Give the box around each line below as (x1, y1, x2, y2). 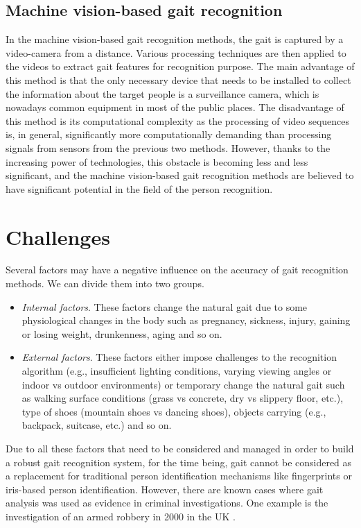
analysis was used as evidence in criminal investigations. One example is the (6, 495, 328, 510)
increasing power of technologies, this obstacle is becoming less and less (6, 154, 308, 169)
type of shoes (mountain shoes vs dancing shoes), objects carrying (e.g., (21, 404, 326, 418)
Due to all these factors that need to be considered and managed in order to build (6, 441, 354, 455)
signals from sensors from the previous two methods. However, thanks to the (6, 140, 331, 155)
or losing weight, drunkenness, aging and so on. (21, 326, 222, 341)
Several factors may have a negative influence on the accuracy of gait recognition (6, 262, 349, 277)
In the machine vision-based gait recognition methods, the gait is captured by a (6, 32, 344, 46)
